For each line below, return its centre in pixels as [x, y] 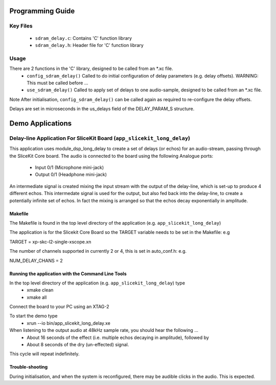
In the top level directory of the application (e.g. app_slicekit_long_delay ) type [97, 283]
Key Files [21, 26]
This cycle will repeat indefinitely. [44, 354]
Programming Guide [42, 11]
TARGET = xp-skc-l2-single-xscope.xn [50, 242]
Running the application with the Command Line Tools [68, 274]
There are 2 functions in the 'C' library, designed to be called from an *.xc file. [91, 68]
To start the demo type [33, 316]
